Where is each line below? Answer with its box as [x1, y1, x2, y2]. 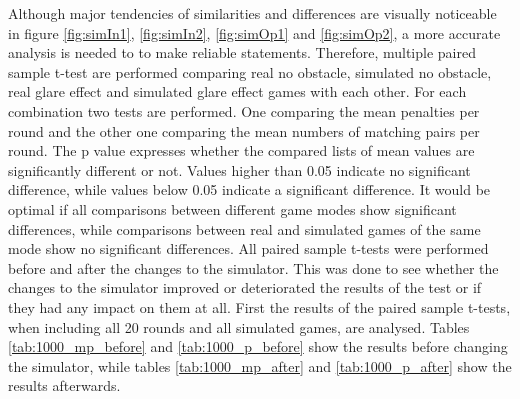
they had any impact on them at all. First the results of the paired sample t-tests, [8, 296, 511, 317]
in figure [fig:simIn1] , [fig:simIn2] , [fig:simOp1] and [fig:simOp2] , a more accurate [8, 22, 501, 43]
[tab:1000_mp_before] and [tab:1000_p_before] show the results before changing [8, 336, 508, 357]
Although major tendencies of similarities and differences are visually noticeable [8, 3, 497, 23]
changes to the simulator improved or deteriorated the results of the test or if [8, 277, 482, 298]
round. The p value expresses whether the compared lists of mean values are [8, 140, 475, 161]
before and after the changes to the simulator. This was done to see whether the [8, 257, 499, 278]
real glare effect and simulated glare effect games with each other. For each [8, 81, 467, 102]
